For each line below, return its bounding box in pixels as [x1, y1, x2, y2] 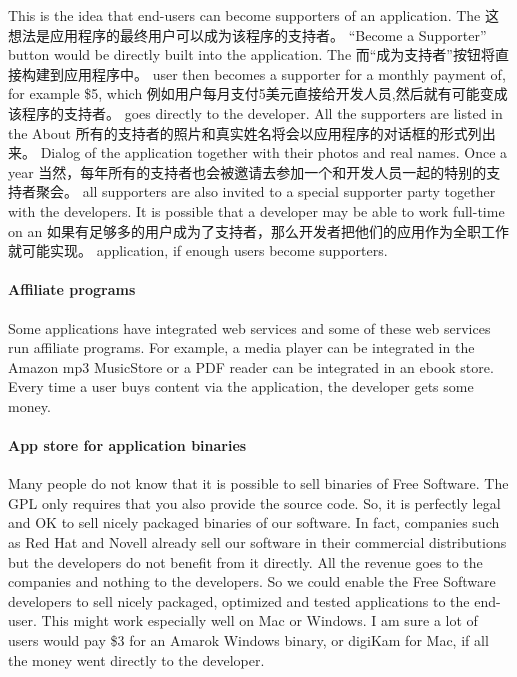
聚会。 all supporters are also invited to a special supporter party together [35, 181, 496, 202]
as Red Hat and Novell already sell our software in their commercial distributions [8, 532, 507, 553]
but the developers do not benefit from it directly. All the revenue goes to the [8, 551, 483, 572]
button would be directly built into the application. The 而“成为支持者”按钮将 [8, 44, 495, 65]
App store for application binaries [8, 435, 247, 456]
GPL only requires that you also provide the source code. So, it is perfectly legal [8, 492, 501, 513]
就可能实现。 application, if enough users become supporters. [8, 240, 388, 261]
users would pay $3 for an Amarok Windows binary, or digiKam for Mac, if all [8, 630, 489, 651]
